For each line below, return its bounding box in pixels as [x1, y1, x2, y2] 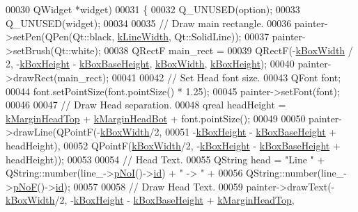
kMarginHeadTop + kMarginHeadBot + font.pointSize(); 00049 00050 [6, 111, 306, 125]
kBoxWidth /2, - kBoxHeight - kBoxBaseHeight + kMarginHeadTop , [6, 193, 295, 207]
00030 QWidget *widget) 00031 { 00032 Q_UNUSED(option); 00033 [6, 2, 300, 16]
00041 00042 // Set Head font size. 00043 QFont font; [111, 70, 341, 84]
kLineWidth [117, 29, 169, 44]
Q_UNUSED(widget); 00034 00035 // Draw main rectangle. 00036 [6, 15, 292, 30]
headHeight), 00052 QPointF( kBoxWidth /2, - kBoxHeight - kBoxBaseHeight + [6, 138, 341, 152]
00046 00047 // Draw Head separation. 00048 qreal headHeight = [6, 97, 286, 112]
